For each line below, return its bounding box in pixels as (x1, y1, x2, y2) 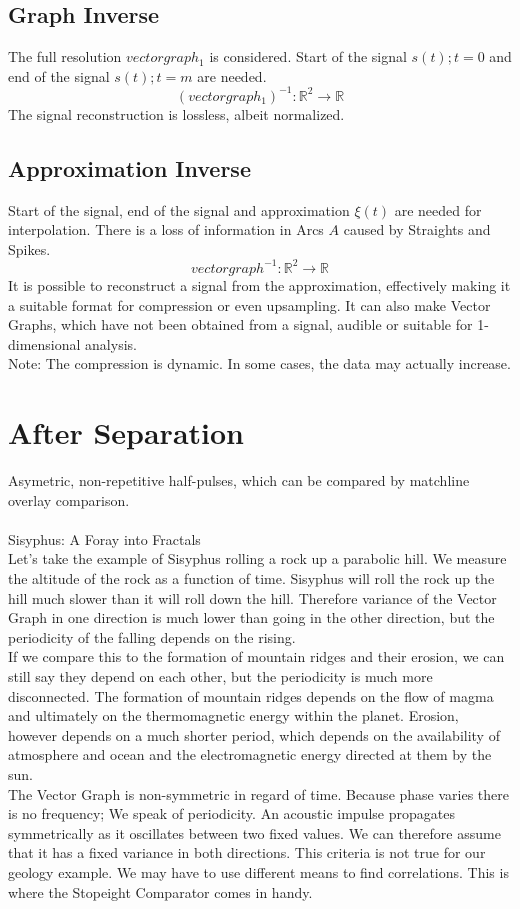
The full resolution (8, 46, 122, 67)
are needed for (394, 199, 482, 220)
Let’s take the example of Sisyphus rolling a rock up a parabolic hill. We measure (8, 548, 507, 569)
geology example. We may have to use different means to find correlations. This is (8, 861, 509, 882)
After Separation (8, 412, 244, 453)
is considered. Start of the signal (209, 46, 407, 67)
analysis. (85, 333, 137, 354)
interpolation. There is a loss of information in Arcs (8, 219, 324, 240)
